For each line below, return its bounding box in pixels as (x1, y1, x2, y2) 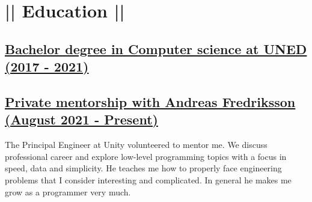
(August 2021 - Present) (5, 110, 158, 129)
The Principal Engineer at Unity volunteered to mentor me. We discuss (5, 138, 268, 151)
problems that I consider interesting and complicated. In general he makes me (5, 173, 292, 186)
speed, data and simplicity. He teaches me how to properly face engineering (5, 162, 282, 174)
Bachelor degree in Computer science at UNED (5, 39, 307, 58)
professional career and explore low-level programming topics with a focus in (5, 150, 287, 162)
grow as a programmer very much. (5, 185, 131, 198)
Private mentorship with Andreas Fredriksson (5, 92, 296, 111)
